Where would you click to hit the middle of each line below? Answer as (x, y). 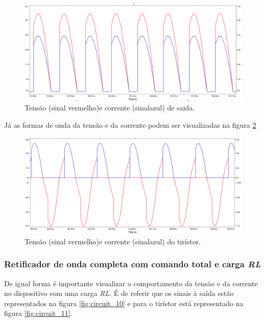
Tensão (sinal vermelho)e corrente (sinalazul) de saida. (110, 108)
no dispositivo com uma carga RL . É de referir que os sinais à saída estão (119, 293)
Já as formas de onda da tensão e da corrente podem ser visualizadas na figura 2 (130, 125)
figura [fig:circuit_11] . (38, 313)
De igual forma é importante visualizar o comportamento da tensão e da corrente (131, 283)
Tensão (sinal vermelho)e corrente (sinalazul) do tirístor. (113, 241)
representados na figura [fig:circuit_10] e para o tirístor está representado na (124, 303)
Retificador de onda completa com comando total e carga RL (132, 264)
